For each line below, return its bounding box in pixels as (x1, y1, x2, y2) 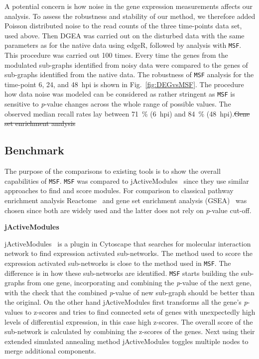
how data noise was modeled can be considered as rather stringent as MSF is (4, 89, 235, 99)
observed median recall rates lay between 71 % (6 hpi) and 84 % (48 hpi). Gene (4, 108, 250, 119)
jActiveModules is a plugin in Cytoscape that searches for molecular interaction (4, 238, 251, 248)
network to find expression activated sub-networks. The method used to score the (4, 248, 253, 258)
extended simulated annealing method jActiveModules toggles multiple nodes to (4, 336, 249, 346)
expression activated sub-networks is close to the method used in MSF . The (4, 257, 231, 268)
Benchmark (4, 142, 64, 158)
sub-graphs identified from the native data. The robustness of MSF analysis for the (4, 69, 254, 80)
